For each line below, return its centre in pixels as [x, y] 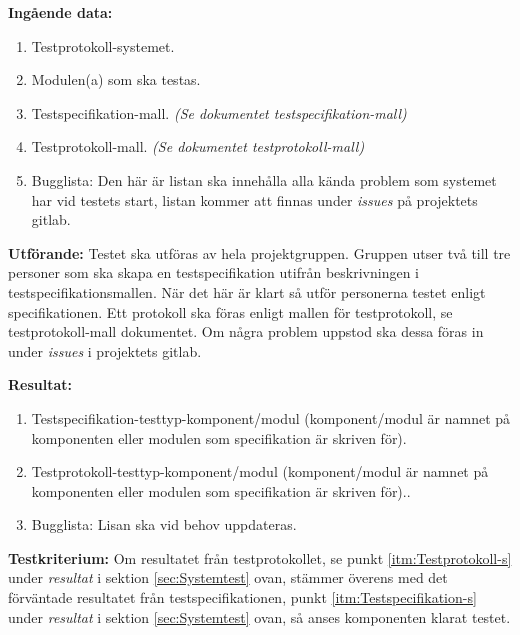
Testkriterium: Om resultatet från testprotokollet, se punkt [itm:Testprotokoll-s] [260, 557]
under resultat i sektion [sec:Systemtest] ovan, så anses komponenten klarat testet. [259, 616]
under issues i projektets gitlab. [105, 350]
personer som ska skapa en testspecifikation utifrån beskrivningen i [213, 272]
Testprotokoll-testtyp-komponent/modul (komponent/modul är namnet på [260, 471]
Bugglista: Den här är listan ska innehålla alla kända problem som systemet [264, 179]
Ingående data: [60, 12]
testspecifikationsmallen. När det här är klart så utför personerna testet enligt [247, 291]
